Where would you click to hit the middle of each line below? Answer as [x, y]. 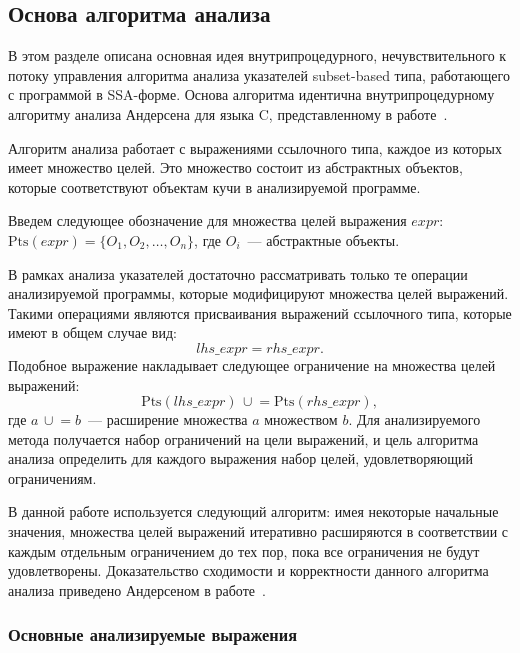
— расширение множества [168, 419]
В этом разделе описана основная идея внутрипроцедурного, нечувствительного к [257, 55]
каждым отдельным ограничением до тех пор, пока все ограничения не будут [244, 550]
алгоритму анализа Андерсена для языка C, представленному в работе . [228, 113]
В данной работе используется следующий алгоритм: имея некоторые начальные [253, 511]
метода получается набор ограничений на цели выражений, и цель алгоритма [243, 438]
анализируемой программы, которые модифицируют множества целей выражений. [258, 293]
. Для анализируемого [414, 419]
